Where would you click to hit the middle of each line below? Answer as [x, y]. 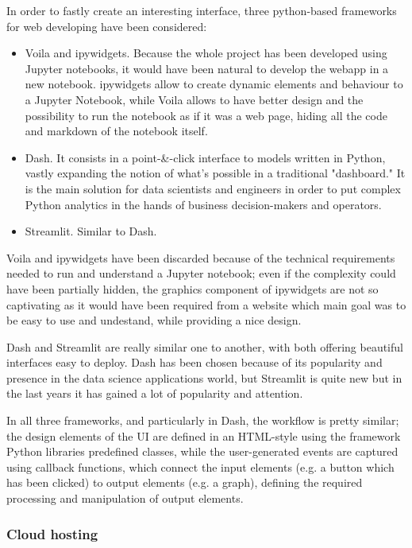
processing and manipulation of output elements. [125, 498]
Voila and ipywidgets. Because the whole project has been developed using [206, 53]
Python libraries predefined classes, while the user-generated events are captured [202, 451]
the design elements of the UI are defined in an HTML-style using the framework [204, 435]
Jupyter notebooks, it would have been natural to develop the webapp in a [207, 68]
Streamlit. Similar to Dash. [91, 231]
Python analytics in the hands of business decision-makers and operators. [203, 204]
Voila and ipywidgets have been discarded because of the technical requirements [201, 257]
